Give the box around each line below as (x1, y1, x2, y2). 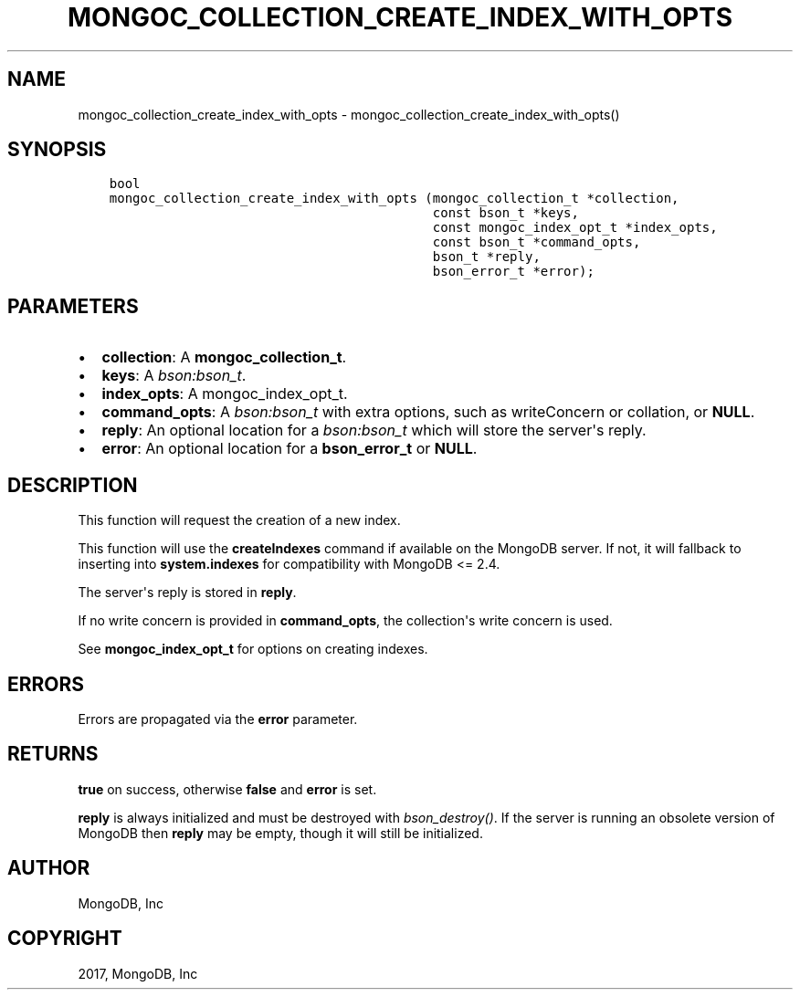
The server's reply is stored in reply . (78, 584, 297, 601)
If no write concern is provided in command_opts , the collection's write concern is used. (78, 613, 613, 629)
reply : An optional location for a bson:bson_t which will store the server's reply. (101, 421, 647, 440)
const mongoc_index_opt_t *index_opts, (432, 220, 718, 236)
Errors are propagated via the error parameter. (78, 710, 358, 727)
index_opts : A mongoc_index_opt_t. (101, 384, 348, 404)
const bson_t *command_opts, (432, 235, 641, 250)
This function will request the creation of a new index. (78, 512, 401, 529)
